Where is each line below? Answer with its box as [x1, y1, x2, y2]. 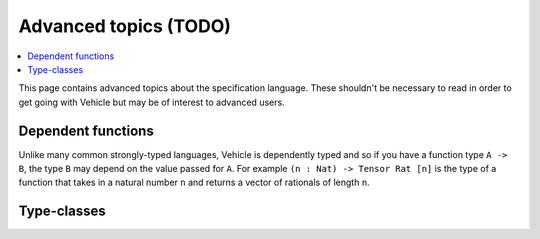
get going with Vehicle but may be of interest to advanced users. [18, 96, 285, 108]
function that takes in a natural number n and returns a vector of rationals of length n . [18, 176, 370, 189]
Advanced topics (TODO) [18, 15, 232, 37]
